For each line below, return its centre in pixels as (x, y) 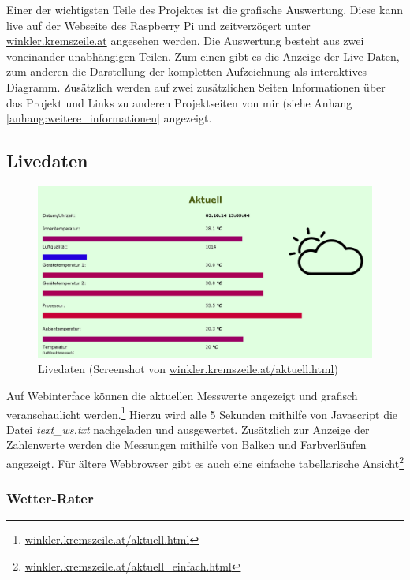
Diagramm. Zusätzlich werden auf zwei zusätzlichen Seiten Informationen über (196, 86)
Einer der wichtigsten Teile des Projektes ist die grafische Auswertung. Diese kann (205, 9)
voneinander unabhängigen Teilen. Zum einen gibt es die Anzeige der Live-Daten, (203, 56)
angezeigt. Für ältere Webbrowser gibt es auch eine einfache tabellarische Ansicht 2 (205, 462)
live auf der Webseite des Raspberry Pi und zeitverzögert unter (158, 25)
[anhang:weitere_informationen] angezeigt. (109, 118)
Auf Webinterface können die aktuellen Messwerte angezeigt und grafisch (182, 395)
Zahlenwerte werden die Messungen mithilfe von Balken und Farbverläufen (186, 445)
